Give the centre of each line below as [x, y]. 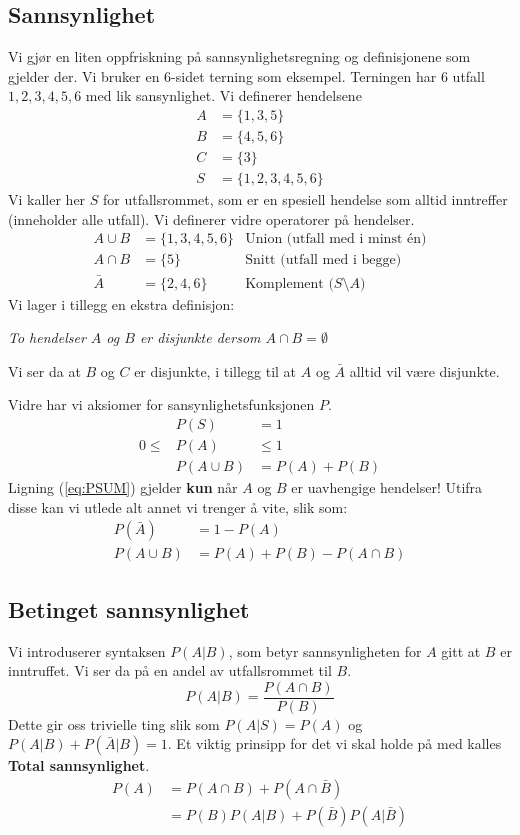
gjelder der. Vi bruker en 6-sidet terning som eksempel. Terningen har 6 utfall [246, 75]
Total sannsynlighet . [79, 765]
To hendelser [47, 337]
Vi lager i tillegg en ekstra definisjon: [121, 303]
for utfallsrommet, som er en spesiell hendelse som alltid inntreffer [305, 199]
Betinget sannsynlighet [129, 608]
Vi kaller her [47, 199]
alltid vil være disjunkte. [424, 370]
